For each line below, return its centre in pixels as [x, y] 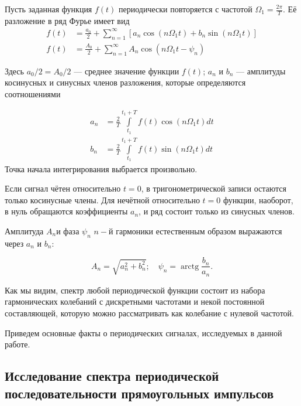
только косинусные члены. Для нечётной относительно [102, 199]
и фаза [68, 231]
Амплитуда [24, 231]
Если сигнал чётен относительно [63, 188]
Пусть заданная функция [49, 9]
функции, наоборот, [258, 199]
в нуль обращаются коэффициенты [66, 211]
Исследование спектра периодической [112, 376]
